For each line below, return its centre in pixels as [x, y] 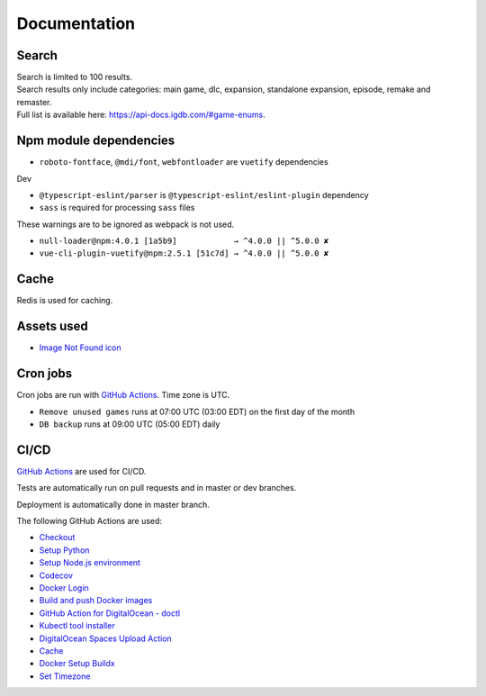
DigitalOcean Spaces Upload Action [106, 638]
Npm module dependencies [96, 141]
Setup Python [64, 550]
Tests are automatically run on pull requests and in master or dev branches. [157, 488]
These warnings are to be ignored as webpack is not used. [126, 224]
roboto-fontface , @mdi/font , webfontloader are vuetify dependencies [184, 162]
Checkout [57, 538]
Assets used [53, 326]
